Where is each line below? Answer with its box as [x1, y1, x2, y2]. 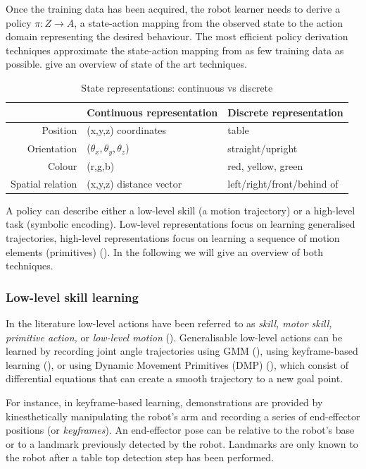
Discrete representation [227, 104, 343, 119]
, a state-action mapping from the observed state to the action [74, 15, 343, 30]
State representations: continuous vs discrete [81, 80, 273, 95]
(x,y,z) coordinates [87, 123, 167, 138]
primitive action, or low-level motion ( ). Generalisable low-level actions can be [6, 329, 343, 344]
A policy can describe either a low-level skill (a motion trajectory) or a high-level [6, 202, 355, 217]
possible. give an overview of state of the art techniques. [6, 56, 247, 71]
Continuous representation [87, 104, 218, 119]
